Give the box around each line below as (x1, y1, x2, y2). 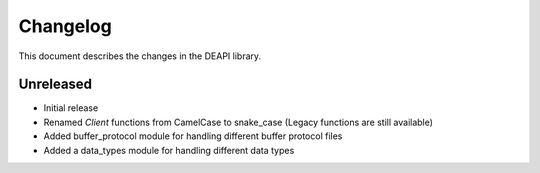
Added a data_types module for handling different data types (43, 144, 295, 156)
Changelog (18, 15, 112, 37)
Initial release (43, 102, 99, 114)
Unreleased (18, 76, 93, 93)
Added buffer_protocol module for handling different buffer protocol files (43, 130, 343, 142)
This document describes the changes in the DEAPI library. (18, 50, 262, 62)
